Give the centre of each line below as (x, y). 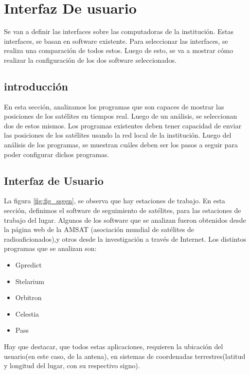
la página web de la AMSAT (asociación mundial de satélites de (99, 229)
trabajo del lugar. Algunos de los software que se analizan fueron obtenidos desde (125, 220)
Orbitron (28, 297)
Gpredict (28, 265)
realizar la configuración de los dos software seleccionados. (90, 60)
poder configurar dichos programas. (57, 154)
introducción (36, 86)
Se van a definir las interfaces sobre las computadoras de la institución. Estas (119, 31)
